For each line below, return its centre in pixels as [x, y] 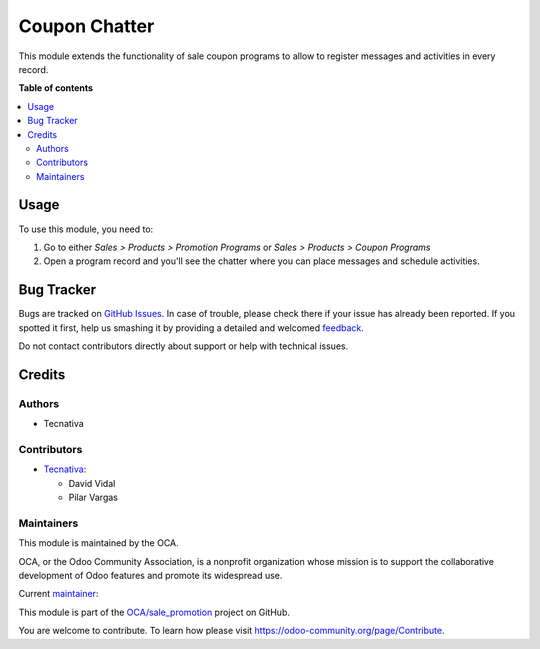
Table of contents [56, 88]
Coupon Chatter [86, 26]
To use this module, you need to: [86, 229]
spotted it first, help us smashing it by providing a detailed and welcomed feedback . [191, 327]
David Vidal [92, 483]
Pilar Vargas [93, 497]
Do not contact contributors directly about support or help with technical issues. [183, 346]
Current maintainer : [58, 594]
